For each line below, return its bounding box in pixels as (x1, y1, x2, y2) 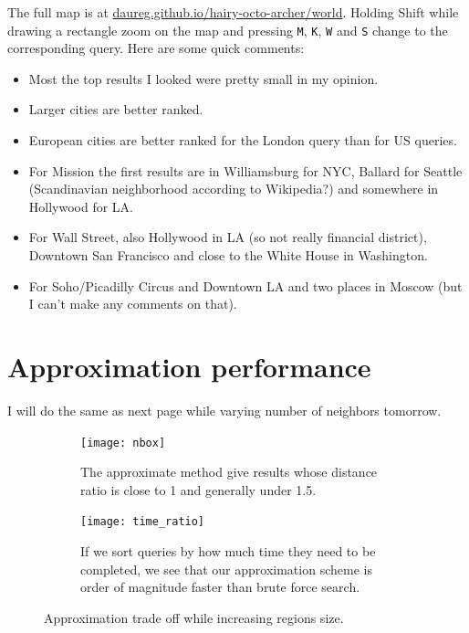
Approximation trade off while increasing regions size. (44, 607, 344, 627)
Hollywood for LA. (28, 196, 133, 216)
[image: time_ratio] (80, 515, 205, 529)
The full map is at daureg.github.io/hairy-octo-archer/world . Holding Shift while (7, 3, 459, 21)
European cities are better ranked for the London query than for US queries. (28, 131, 457, 150)
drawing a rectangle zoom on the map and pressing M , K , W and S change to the (7, 20, 448, 39)
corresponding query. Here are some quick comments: (7, 38, 305, 58)
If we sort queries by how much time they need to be (80, 542, 376, 560)
